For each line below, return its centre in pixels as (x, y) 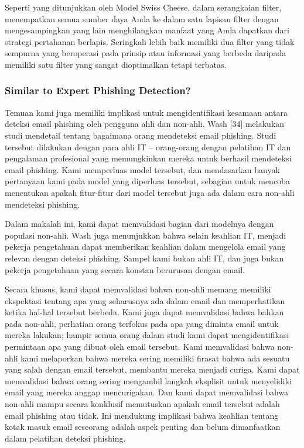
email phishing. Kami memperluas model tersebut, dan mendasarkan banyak (142, 169)
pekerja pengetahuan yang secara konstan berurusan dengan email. (125, 269)
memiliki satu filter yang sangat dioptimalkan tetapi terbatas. (116, 64)
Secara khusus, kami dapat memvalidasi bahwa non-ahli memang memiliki (138, 289)
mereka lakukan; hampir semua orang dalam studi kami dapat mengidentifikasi (147, 335)
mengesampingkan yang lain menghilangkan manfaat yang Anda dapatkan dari (147, 30)
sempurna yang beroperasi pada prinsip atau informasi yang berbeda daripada (146, 53)
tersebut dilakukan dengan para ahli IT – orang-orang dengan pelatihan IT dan (148, 147)
